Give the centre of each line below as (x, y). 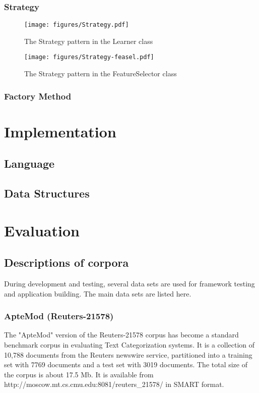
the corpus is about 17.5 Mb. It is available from (79, 374)
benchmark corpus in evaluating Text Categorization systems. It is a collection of (129, 345)
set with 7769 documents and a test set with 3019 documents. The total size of (126, 364)
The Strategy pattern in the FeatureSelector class (101, 73)
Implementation (60, 131)
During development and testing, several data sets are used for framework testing (129, 284)
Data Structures (47, 193)
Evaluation (42, 230)
